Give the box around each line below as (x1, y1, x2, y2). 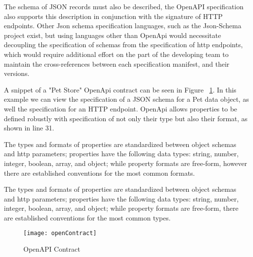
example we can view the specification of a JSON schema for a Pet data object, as (4, 94, 249, 104)
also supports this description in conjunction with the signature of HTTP (4, 11, 223, 21)
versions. (4, 68, 30, 78)
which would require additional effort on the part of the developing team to (4, 49, 229, 59)
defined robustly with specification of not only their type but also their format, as (4, 113, 248, 123)
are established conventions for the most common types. (4, 212, 171, 222)
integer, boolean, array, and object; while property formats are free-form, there (4, 203, 238, 213)
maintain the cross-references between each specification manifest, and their (4, 58, 230, 69)
